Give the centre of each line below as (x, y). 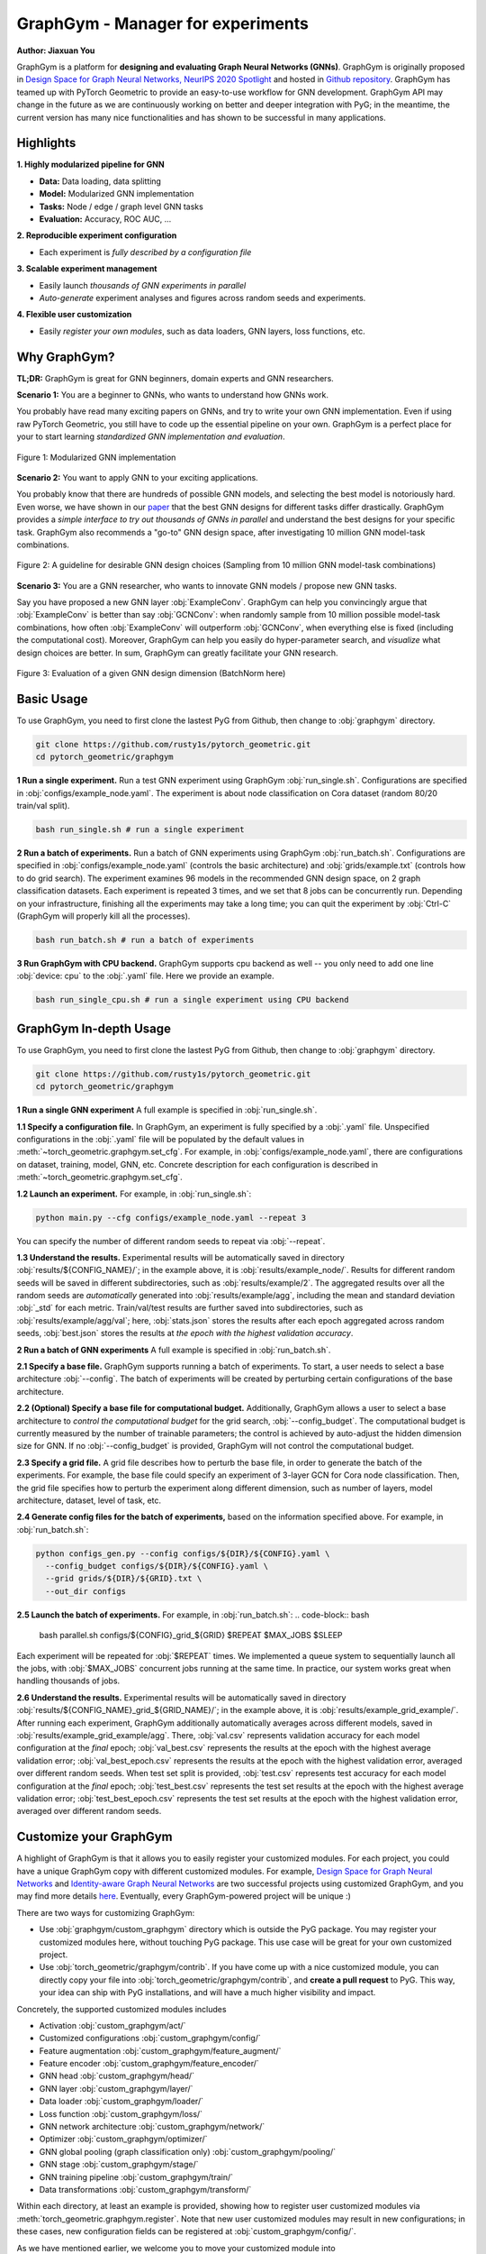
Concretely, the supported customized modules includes (121, 2009)
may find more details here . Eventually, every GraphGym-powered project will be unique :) (184, 1896)
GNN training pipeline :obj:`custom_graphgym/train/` (136, 2176)
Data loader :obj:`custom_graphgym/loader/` (121, 2102)
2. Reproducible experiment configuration (97, 235)
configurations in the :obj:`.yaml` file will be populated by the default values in (161, 1139)
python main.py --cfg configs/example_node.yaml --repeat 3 (171, 1218)
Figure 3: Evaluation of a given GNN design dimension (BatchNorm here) (151, 673)
